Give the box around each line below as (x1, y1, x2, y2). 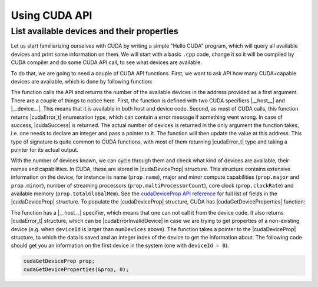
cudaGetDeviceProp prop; (23, 258, 95, 265)
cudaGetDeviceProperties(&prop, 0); (23, 266, 130, 273)
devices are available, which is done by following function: (11, 78, 153, 85)
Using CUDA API (11, 9, 92, 22)
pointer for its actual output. (11, 146, 79, 153)
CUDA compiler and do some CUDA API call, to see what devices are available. (11, 59, 203, 66)
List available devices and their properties (11, 26, 179, 36)
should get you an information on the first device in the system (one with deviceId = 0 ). (11, 242, 229, 249)
